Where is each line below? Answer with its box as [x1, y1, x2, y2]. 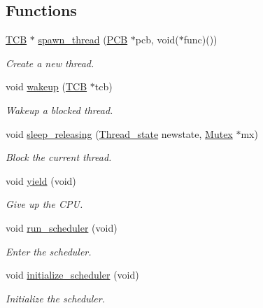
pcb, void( [135, 32, 179, 47]
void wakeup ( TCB [6, 79, 87, 94]
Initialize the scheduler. [6, 290, 105, 305]
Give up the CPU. [6, 197, 83, 211]
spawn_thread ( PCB [38, 32, 128, 47]
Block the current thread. [6, 150, 112, 164]
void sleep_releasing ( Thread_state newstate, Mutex [6, 126, 233, 141]
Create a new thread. [6, 55, 94, 70]
